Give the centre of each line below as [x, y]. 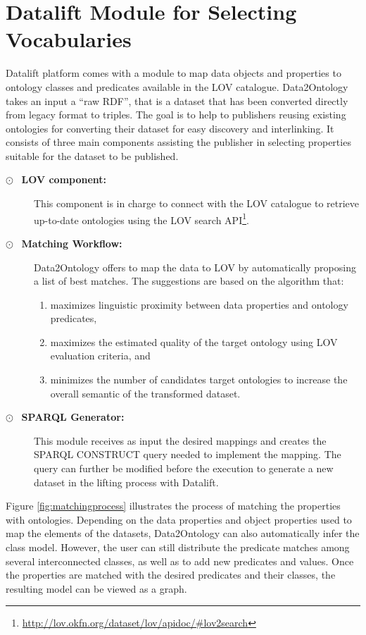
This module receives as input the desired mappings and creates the [180, 440]
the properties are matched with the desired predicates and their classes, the [171, 575]
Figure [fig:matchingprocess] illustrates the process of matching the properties [173, 506]
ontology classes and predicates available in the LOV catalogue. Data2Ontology [177, 86]
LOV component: [64, 179]
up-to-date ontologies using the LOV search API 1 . [141, 218]
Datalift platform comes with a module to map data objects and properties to [173, 73]
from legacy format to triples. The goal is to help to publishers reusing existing [176, 115]
